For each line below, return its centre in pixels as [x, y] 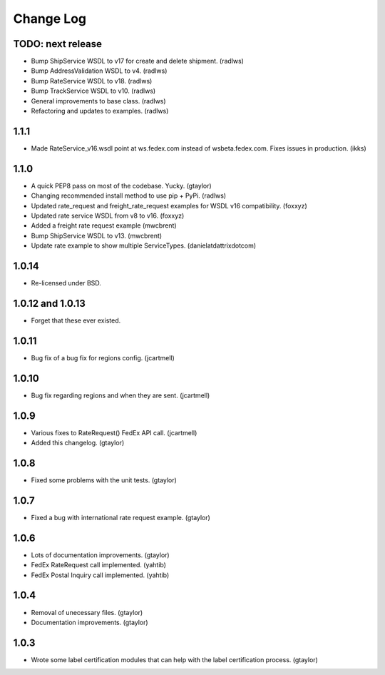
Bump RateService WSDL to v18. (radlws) [92, 81]
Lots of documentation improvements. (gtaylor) [101, 555]
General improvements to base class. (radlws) [99, 101]
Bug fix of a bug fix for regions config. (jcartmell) [103, 357]
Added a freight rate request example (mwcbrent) [104, 225]
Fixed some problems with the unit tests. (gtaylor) [104, 480]
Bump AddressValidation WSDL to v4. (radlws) [99, 71]
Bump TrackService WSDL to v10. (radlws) [93, 91]
